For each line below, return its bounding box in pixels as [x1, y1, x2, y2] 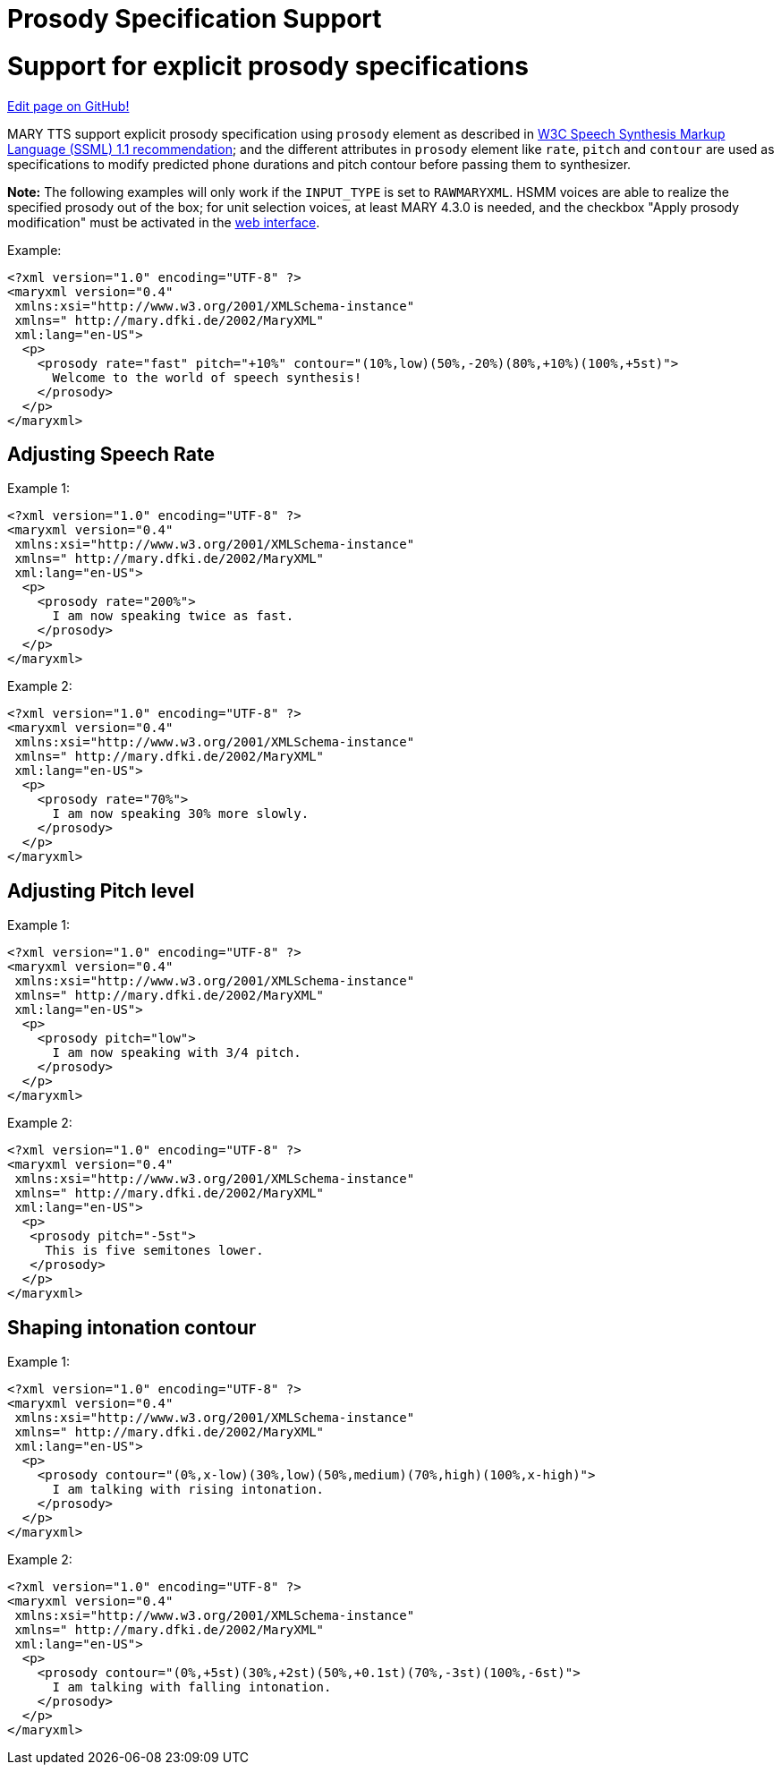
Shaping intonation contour [7, 1316, 257, 1339]
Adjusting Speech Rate [7, 442, 215, 465]
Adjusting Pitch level [7, 879, 195, 902]
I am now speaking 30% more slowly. [52, 806, 310, 822]
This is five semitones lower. [45, 1243, 264, 1258]
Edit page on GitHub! [7, 98, 130, 114]
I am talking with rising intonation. [52, 1482, 325, 1497]
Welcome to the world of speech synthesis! [52, 370, 362, 385]
